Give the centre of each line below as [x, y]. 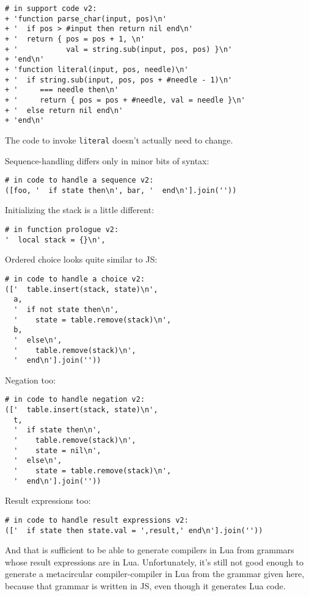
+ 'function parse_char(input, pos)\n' [86, 19]
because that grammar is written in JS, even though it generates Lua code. [145, 586]
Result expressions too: [48, 500]
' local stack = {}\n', [55, 240]
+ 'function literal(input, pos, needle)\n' [97, 69]
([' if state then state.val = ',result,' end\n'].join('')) [134, 530]
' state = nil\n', [57, 450]
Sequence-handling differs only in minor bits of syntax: [107, 160]
